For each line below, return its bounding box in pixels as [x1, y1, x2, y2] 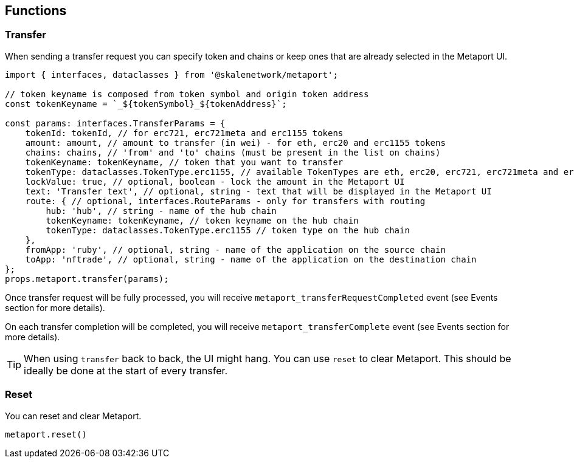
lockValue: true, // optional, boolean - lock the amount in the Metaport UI [25, 176, 405, 187]
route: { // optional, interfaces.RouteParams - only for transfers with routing [25, 196, 426, 206]
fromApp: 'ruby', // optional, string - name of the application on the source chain [25, 244, 446, 255]
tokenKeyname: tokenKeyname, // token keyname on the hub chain [46, 215, 359, 225]
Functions [5, 3, 67, 18]
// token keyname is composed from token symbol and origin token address [5, 89, 369, 99]
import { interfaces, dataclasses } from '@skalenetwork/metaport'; [5, 69, 338, 80]
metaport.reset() [5, 429, 87, 439]
